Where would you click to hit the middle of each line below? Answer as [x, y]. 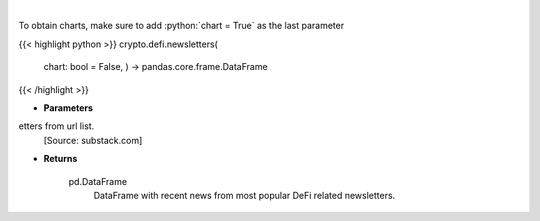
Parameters [68, 107]
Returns [60, 159]
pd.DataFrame [98, 181]
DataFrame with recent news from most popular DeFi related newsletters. [244, 195]
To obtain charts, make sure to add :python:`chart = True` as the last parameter [181, 26]
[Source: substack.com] [93, 140]
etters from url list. [56, 126]
